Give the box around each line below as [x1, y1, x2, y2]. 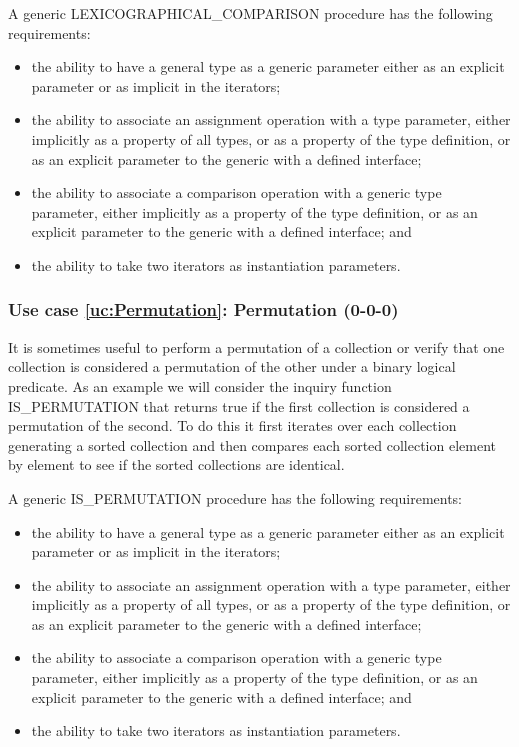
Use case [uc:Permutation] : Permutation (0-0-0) [8, 297, 399, 322]
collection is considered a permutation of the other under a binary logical [8, 356, 456, 377]
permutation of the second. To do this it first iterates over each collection [8, 415, 457, 436]
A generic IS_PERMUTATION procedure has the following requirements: [8, 487, 463, 508]
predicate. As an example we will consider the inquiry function [8, 375, 392, 396]
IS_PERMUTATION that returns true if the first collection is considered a [8, 395, 470, 416]
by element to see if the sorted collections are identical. [8, 454, 345, 475]
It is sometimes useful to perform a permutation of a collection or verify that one [8, 336, 505, 357]
